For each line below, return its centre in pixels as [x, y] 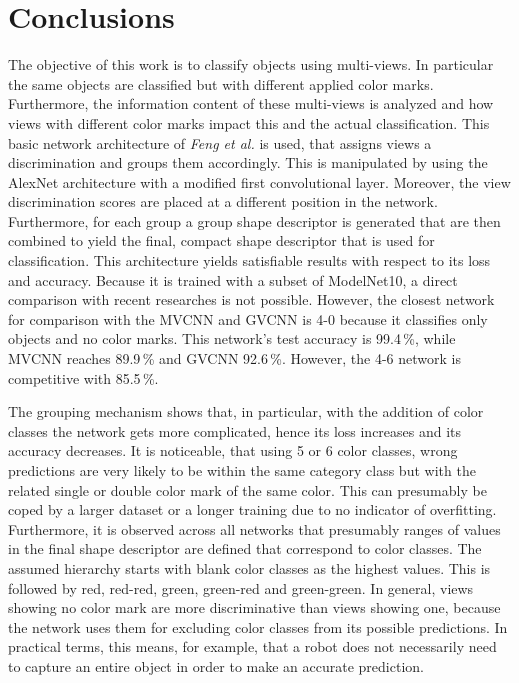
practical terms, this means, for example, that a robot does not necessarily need [252, 646]
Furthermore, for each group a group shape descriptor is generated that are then [254, 220]
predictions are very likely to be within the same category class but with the [242, 470]
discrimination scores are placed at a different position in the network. [223, 201]
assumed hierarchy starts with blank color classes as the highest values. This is [249, 567]
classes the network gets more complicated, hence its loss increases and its [235, 430]
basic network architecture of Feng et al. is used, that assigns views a [220, 142]
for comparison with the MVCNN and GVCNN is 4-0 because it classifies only [248, 318]
